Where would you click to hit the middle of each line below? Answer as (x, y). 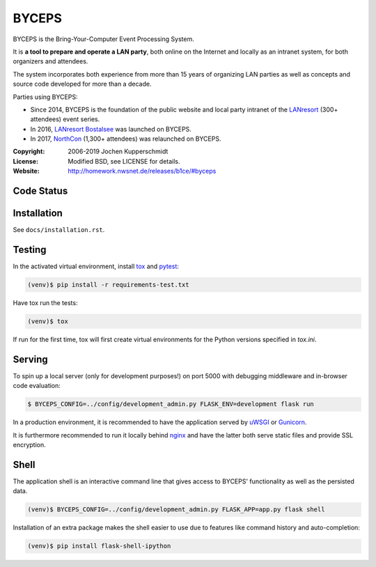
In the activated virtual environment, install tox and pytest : (96, 266)
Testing (30, 250)
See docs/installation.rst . (59, 230)
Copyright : (29, 152)
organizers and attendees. (50, 61)
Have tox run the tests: (45, 303)
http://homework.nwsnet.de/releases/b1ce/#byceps (142, 171)
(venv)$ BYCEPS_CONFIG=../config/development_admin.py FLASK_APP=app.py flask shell (176, 510)
